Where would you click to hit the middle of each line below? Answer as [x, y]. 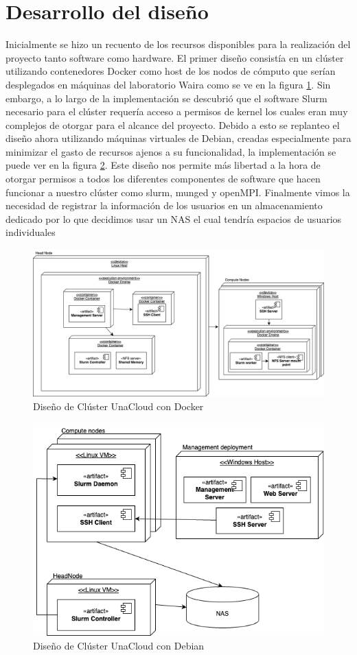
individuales [31, 232]
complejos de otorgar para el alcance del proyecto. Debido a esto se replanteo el [173, 124]
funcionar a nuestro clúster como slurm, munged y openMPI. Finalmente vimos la [178, 192]
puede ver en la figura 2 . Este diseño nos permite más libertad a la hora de [163, 165]
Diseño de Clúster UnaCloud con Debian [119, 645]
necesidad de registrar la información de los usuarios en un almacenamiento [164, 205]
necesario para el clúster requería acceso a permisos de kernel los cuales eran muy [177, 111]
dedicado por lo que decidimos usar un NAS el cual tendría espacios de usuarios [174, 218]
